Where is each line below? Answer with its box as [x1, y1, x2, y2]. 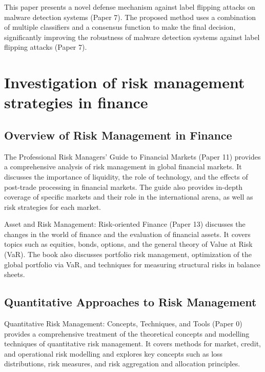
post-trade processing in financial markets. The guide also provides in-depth [4, 181, 242, 192]
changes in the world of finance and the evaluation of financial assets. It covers [4, 228, 251, 239]
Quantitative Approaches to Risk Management [4, 294, 257, 310]
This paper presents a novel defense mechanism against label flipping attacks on [4, 2, 255, 12]
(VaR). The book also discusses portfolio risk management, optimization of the [4, 249, 252, 260]
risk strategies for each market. [4, 201, 101, 212]
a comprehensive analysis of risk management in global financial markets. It [4, 161, 242, 172]
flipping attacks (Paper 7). [4, 42, 87, 52]
